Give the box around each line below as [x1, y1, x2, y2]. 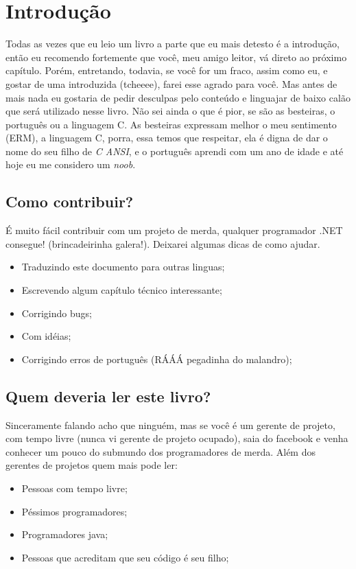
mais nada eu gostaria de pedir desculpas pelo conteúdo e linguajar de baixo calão [5, 90, 351, 104]
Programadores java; [21, 527, 108, 542]
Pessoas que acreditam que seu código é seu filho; [21, 550, 229, 564]
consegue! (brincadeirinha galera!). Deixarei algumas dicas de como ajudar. [5, 236, 320, 251]
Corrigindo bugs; [21, 305, 92, 320]
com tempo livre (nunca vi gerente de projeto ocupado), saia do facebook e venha [5, 431, 348, 445]
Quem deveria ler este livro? [5, 385, 211, 406]
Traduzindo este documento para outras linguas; [21, 259, 225, 274]
